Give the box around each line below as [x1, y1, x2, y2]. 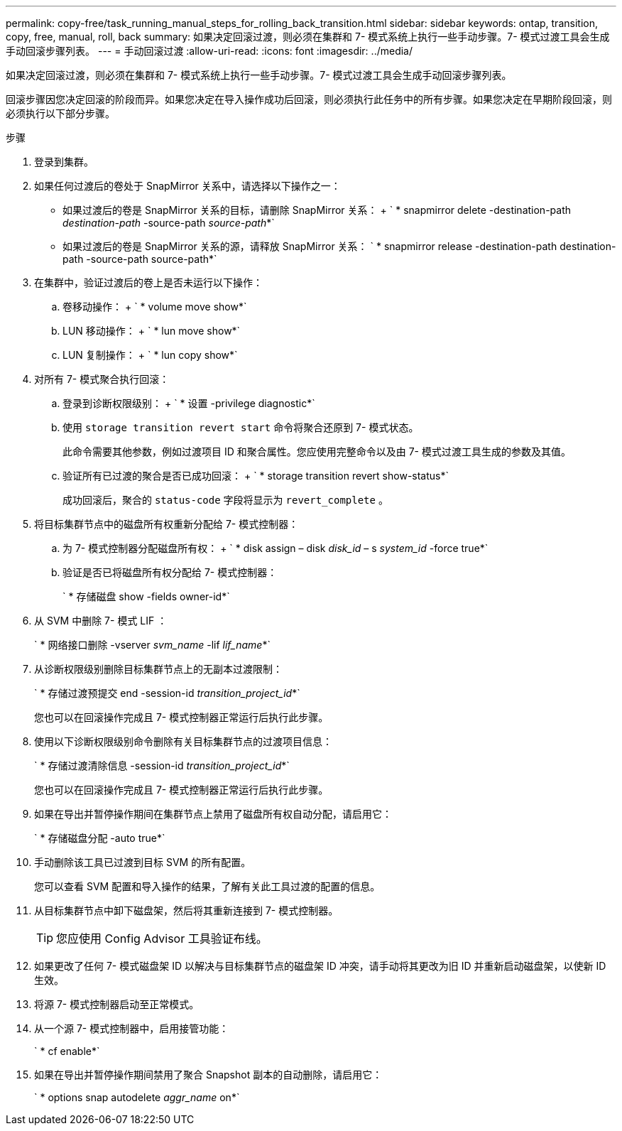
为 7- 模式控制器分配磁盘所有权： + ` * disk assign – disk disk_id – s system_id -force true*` [62, 542, 489, 554]
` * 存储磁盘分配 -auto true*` [34, 832, 165, 844]
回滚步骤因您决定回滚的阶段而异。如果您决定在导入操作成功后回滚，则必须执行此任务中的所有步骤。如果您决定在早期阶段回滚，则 [6, 93, 612, 105]
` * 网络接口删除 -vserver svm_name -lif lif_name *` [34, 639, 271, 651]
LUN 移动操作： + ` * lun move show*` [62, 325, 241, 337]
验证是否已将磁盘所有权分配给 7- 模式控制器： [62, 566, 278, 578]
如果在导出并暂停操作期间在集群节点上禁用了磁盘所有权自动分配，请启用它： [34, 808, 392, 820]
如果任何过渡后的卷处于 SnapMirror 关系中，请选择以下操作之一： [34, 180, 341, 192]
